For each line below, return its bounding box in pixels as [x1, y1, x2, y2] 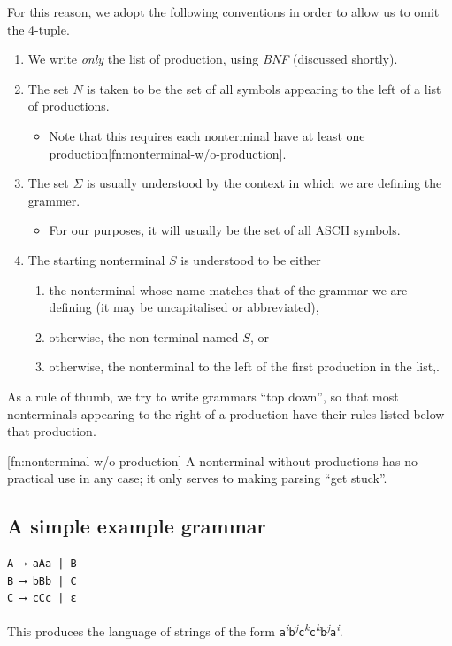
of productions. [27, 97, 110, 115]
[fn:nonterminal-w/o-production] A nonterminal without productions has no [7, 451, 418, 470]
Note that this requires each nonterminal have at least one [49, 126, 365, 144]
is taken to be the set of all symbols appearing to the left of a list [87, 79, 441, 97]
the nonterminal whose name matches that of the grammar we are [49, 280, 408, 299]
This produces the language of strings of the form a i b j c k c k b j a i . [7, 619, 343, 640]
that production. [7, 422, 96, 440]
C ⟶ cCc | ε [7, 592, 77, 605]
